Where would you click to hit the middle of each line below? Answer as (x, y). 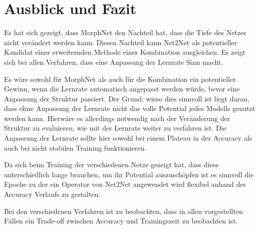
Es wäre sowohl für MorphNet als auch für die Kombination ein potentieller (120, 79)
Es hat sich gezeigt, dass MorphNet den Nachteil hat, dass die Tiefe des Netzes (125, 32)
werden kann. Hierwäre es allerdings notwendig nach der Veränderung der (117, 118)
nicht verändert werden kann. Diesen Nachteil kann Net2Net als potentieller (121, 42)
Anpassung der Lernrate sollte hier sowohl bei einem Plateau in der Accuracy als (128, 138)
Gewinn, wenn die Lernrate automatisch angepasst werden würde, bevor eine (122, 89)
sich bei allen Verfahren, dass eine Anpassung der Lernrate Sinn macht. (114, 62)
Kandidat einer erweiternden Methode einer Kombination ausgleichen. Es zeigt (125, 52)
